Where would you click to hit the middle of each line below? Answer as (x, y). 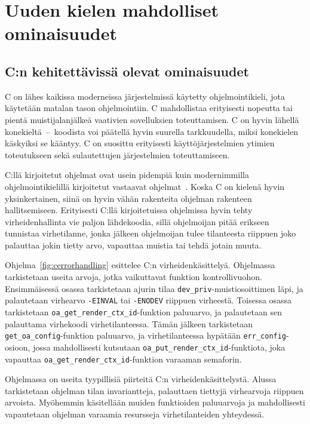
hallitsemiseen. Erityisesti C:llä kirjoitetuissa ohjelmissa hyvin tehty (129, 210)
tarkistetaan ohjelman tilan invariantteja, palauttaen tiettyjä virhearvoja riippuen (154, 390)
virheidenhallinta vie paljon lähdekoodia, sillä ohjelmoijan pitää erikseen (137, 221)
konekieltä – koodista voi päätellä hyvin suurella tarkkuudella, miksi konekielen (152, 131)
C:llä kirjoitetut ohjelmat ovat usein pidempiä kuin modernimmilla (127, 175)
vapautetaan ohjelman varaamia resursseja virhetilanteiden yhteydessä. (135, 414)
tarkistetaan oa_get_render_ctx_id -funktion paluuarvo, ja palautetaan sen (143, 311)
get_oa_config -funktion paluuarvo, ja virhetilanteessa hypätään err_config (146, 335)
